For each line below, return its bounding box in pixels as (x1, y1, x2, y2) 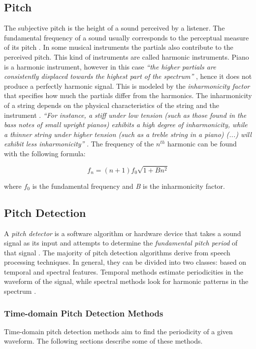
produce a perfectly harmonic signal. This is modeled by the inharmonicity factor (4, 80, 250, 91)
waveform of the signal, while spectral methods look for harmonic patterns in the (4, 276, 249, 286)
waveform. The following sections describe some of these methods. (4, 336, 203, 346)
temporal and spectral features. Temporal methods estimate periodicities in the (4, 266, 243, 277)
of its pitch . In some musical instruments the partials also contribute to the (4, 42, 233, 52)
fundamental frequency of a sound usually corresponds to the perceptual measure (4, 32, 249, 42)
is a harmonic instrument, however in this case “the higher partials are (4, 61, 216, 71)
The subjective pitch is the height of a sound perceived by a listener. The (4, 23, 225, 33)
